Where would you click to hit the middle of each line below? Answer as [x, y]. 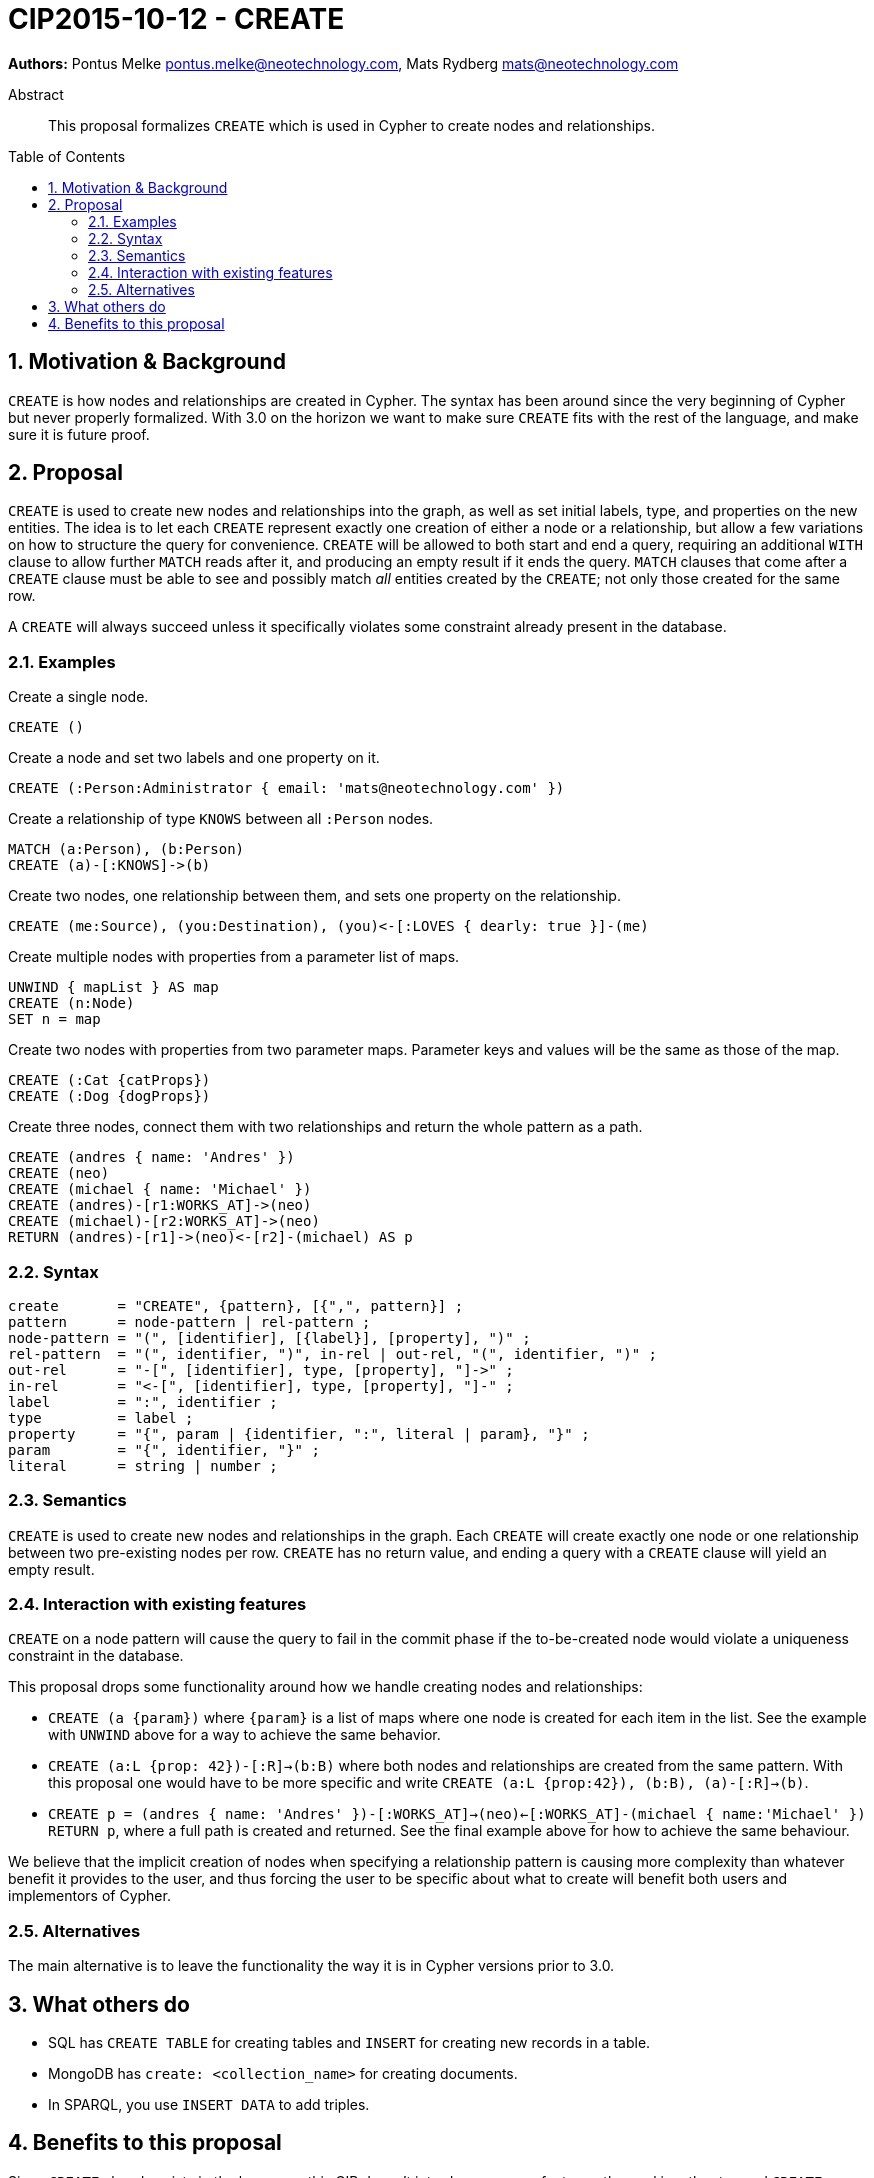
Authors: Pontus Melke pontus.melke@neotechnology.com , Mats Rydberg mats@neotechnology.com [343, 63]
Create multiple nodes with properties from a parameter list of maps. [234, 957]
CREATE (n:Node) [71, 1003]
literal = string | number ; [143, 1465]
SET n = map [54, 1019]
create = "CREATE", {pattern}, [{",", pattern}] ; [236, 1305]
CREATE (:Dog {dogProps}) [109, 1096]
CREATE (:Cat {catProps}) [109, 1080]
